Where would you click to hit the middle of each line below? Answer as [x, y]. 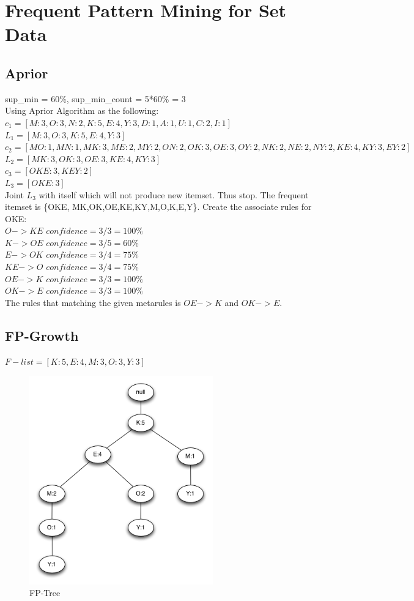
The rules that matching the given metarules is [93, 302]
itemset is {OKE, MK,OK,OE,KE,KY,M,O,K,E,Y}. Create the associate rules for [158, 207]
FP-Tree [45, 593]
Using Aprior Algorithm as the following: [82, 110]
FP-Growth [42, 335]
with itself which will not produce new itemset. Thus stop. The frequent [174, 194]
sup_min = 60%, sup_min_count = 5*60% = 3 [95, 98]
